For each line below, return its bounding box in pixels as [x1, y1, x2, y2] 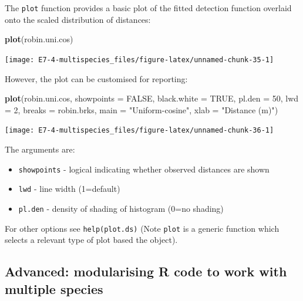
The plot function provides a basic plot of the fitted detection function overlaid [5, 2, 292, 13]
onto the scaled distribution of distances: [5, 13, 151, 25]
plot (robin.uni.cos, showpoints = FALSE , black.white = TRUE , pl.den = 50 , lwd [5, 92, 299, 104]
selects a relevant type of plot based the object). [5, 234, 178, 246]
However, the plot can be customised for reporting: [5, 72, 188, 84]
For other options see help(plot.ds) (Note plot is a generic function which [5, 222, 280, 234]
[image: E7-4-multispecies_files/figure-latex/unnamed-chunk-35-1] [5, 55, 274, 64]
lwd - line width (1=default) [18, 182, 120, 195]
